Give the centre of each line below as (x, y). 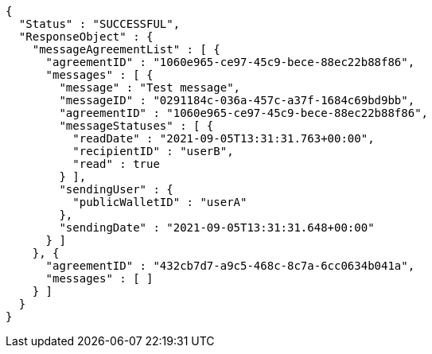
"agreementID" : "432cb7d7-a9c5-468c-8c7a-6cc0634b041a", (230, 266)
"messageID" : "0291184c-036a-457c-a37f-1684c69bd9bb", (237, 100)
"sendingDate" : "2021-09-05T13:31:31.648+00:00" (217, 228)
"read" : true (116, 164)
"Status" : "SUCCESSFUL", (99, 24)
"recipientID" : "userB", (153, 151)
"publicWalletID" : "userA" (160, 202)
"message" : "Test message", (150, 88)
